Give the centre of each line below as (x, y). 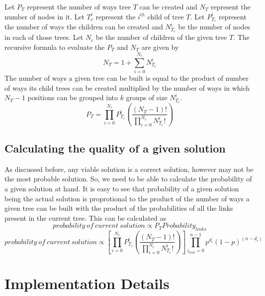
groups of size (147, 97)
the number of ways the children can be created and (84, 27)
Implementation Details (87, 283)
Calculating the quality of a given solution (115, 148)
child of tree (166, 16)
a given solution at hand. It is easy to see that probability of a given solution (122, 188)
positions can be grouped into (73, 97)
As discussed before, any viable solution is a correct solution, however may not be (129, 169)
